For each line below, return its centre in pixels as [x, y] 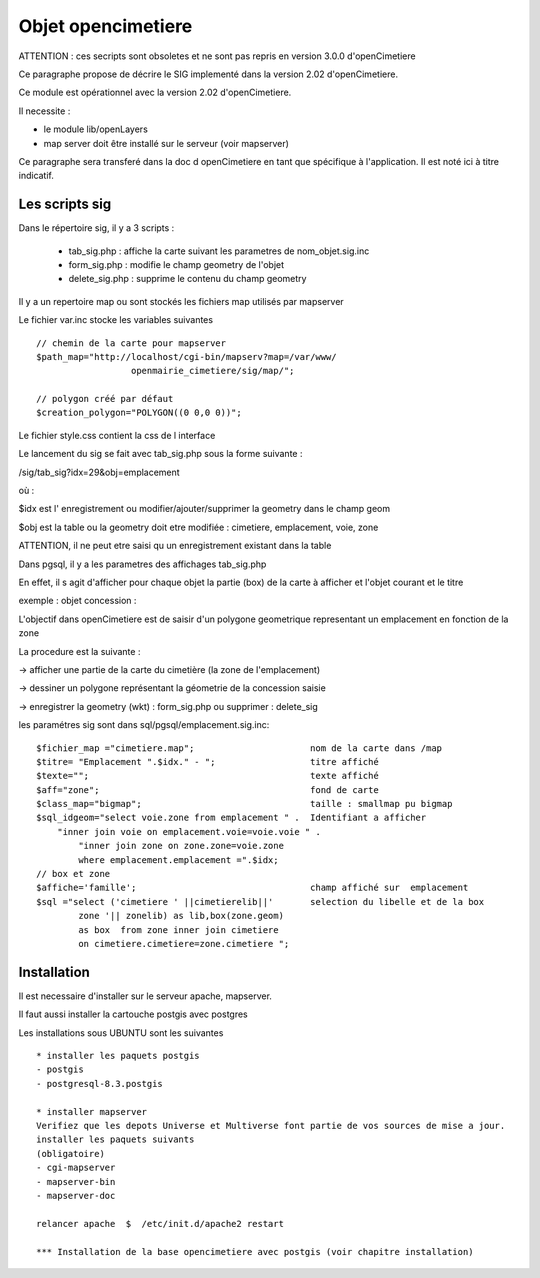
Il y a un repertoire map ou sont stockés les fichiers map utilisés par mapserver [181, 301]
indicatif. [36, 176]
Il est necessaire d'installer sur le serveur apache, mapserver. [145, 996]
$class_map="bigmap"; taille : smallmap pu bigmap [244, 804]
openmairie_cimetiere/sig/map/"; [212, 371]
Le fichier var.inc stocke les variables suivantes [116, 320]
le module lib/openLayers [96, 129]
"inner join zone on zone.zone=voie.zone [181, 846]
